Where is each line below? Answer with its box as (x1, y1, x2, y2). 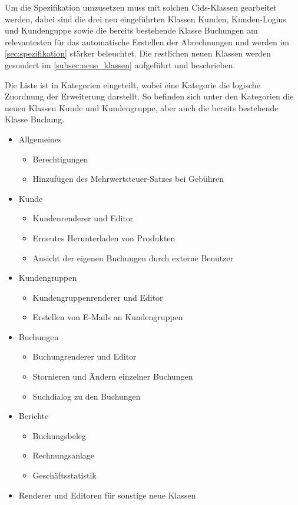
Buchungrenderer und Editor (32, 350, 137, 363)
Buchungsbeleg (32, 429, 87, 441)
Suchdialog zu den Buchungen (32, 390, 141, 402)
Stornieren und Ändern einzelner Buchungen (32, 370, 193, 383)
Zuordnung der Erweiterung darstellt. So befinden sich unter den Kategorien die (5, 90, 294, 102)
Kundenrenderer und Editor (32, 212, 134, 224)
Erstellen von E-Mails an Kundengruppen (32, 311, 183, 323)
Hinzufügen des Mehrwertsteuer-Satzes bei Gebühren (32, 172, 224, 185)
